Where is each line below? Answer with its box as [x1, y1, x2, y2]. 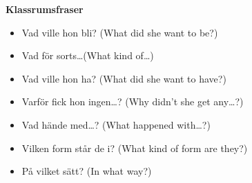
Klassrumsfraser [6, 2, 84, 16]
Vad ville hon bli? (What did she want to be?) [21, 25, 218, 39]
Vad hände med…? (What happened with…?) [21, 117, 211, 131]
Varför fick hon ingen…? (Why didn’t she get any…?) [21, 94, 244, 109]
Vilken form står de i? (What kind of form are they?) [21, 140, 248, 155]
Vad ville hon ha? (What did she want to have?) [21, 71, 226, 85]
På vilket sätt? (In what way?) [21, 164, 152, 178]
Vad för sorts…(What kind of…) [21, 48, 154, 63]
